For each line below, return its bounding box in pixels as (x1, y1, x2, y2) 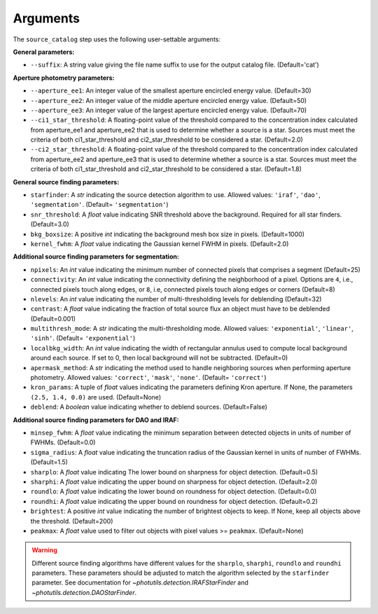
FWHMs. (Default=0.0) (30, 438, 96, 446)
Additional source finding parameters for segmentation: (13, 252, 180, 261)
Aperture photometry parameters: (13, 74, 115, 82)
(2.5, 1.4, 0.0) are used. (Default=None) (30, 393, 161, 401)
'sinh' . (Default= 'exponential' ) (30, 334, 136, 343)
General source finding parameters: (13, 177, 120, 186)
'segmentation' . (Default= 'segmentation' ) (30, 200, 169, 209)
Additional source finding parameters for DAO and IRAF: (13, 416, 179, 424)
